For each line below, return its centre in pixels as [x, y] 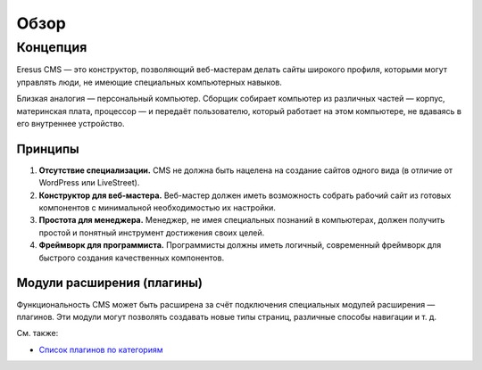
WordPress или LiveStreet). [89, 183]
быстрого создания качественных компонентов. [132, 258]
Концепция [52, 47]
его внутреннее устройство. [71, 123]
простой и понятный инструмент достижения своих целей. [152, 233]
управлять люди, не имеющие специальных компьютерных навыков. [150, 82]
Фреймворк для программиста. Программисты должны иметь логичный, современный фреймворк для [240, 245]
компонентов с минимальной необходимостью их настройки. [158, 208]
